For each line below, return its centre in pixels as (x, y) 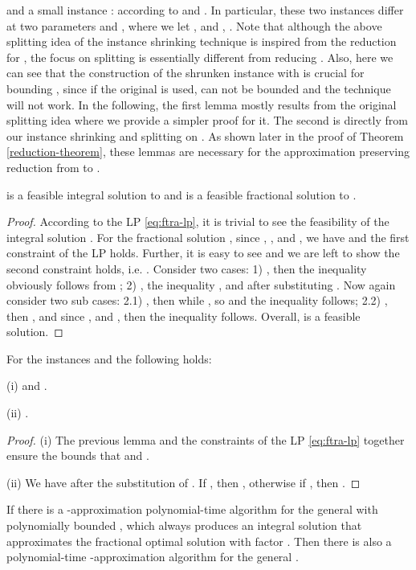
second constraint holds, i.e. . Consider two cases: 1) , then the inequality (187, 268)
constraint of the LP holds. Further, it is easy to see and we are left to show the (203, 253)
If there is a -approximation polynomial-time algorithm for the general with (192, 509)
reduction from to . (53, 167)
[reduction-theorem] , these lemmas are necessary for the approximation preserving (208, 152)
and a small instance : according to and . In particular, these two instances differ (205, 10)
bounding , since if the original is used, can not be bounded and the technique (199, 88)
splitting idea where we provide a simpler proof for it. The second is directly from (207, 120)
